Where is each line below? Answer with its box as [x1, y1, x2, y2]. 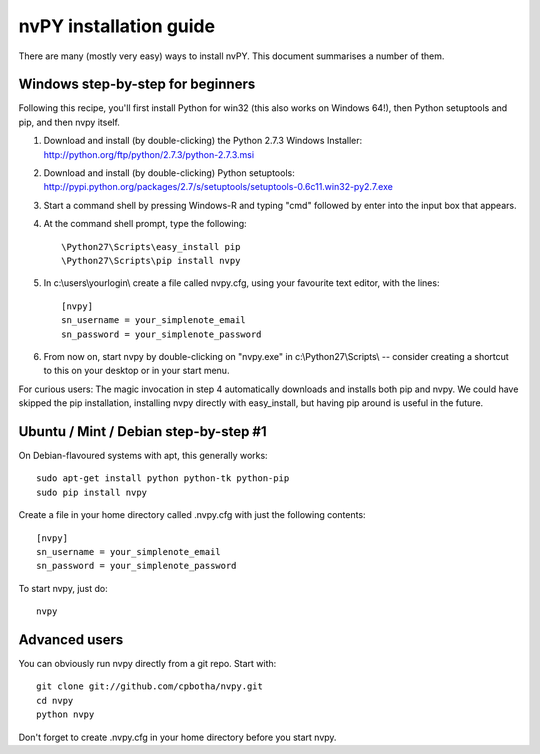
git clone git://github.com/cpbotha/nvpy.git [36, 681, 264, 692]
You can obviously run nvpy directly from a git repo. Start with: [18, 658, 277, 670]
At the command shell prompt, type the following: [43, 218, 247, 230]
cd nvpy [36, 695, 74, 706]
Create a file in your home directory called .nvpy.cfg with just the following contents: [18, 509, 366, 521]
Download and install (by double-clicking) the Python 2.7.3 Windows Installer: [43, 135, 363, 147]
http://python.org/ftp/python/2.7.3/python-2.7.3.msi [43, 148, 255, 160]
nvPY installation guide [18, 15, 215, 37]
